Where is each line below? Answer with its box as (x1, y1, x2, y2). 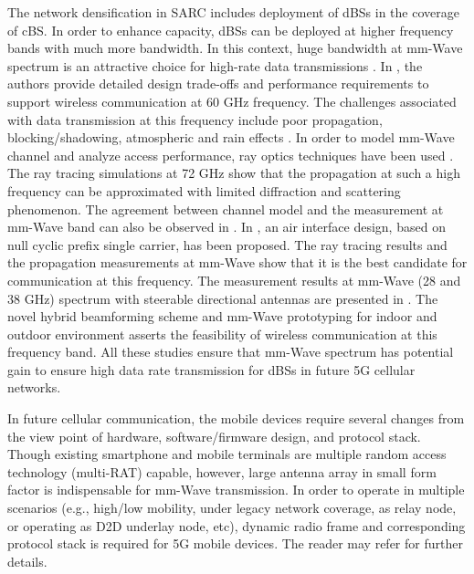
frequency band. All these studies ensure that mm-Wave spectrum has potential (7, 342, 454, 361)
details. (7, 551, 47, 570)
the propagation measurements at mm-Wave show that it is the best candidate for (7, 253, 468, 272)
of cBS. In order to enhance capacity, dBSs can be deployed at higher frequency (7, 20, 454, 39)
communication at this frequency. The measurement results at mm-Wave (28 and (7, 270, 461, 289)
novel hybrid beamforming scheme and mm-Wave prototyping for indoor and (7, 307, 437, 326)
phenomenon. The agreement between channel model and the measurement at (7, 199, 444, 218)
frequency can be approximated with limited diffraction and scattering (7, 181, 401, 200)
